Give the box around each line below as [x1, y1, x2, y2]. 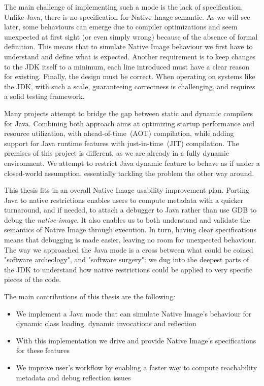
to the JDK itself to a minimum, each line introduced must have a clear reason [4, 61, 249, 72]
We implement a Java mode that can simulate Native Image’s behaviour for [16, 308, 252, 319]
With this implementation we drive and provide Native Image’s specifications [16, 335, 256, 345]
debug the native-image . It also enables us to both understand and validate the [4, 214, 250, 225]
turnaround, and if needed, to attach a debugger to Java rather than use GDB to [4, 204, 257, 215]
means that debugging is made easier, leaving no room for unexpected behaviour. [4, 234, 257, 245]
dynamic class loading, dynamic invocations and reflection [16, 318, 196, 329]
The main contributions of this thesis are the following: [4, 291, 176, 302]
